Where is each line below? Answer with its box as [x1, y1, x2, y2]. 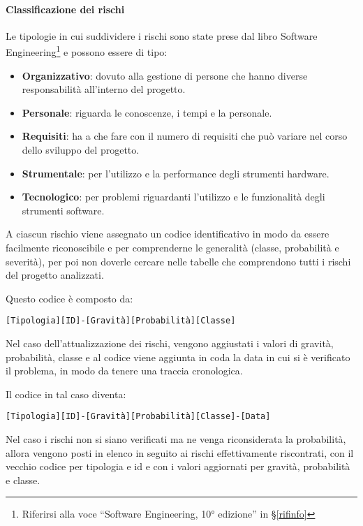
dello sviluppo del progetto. [22, 143, 140, 157]
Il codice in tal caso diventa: [6, 386, 126, 401]
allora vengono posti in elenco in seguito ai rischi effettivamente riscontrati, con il [6, 445, 354, 460]
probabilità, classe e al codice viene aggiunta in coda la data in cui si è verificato [6, 349, 350, 364]
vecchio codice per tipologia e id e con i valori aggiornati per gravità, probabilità [6, 459, 350, 474]
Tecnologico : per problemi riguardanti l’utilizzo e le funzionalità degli [22, 189, 325, 204]
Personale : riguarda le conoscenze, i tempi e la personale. [22, 105, 272, 119]
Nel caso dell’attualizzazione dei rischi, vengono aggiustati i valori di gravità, [6, 336, 334, 351]
